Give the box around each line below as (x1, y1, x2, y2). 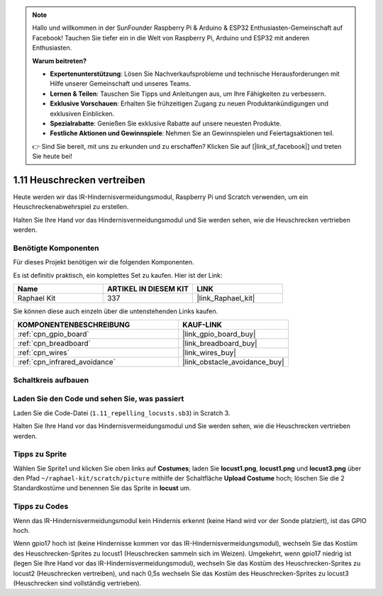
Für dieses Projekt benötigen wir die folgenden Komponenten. (13, 258, 194, 266)
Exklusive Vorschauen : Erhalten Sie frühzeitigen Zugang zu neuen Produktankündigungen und (50, 99, 329, 108)
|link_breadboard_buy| (182, 339, 258, 349)
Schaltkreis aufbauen (13, 375, 89, 385)
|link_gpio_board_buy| (182, 330, 256, 339)
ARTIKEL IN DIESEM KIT (106, 284, 189, 294)
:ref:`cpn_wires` (17, 348, 70, 358)
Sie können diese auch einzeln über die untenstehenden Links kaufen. (13, 307, 218, 315)
